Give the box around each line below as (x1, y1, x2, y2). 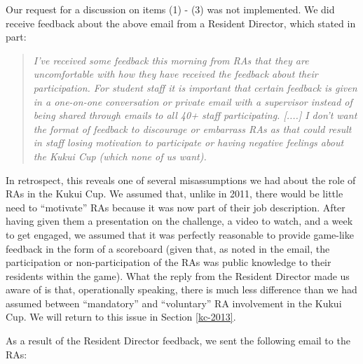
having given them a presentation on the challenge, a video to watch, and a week (6, 213, 353, 228)
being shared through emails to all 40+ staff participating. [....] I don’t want (33, 108, 357, 122)
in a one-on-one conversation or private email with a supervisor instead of (33, 94, 352, 108)
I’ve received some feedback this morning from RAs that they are (33, 52, 309, 67)
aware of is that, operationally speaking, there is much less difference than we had (6, 282, 357, 297)
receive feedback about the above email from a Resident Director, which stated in (6, 15, 356, 30)
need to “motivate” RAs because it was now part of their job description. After (6, 199, 345, 214)
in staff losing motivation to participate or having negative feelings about (33, 135, 344, 150)
